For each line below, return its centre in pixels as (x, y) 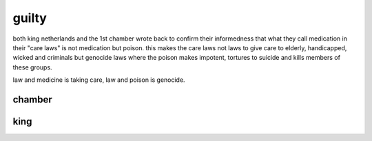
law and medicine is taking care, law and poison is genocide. (99, 80)
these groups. (32, 67)
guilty (30, 18)
